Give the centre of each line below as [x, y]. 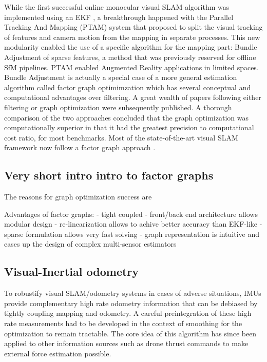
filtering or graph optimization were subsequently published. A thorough [118, 107]
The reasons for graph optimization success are [78, 197]
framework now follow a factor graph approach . [80, 147]
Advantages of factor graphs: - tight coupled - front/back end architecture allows [131, 214]
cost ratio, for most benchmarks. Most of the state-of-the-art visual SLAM [121, 137]
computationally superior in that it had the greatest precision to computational [129, 127]
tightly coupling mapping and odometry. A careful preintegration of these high [128, 313]
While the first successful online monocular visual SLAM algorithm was [117, 7]
